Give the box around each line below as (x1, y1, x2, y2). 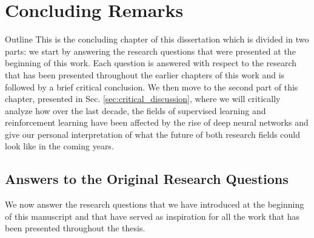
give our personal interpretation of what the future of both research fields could (5, 127, 301, 140)
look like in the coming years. (5, 140, 114, 152)
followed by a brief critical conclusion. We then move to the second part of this (5, 80, 298, 93)
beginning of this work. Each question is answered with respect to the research (5, 56, 297, 69)
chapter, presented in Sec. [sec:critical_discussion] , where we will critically (5, 92, 281, 105)
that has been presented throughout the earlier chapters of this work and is (5, 68, 285, 81)
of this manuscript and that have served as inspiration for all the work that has (5, 209, 300, 222)
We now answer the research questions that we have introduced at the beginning (5, 198, 304, 211)
